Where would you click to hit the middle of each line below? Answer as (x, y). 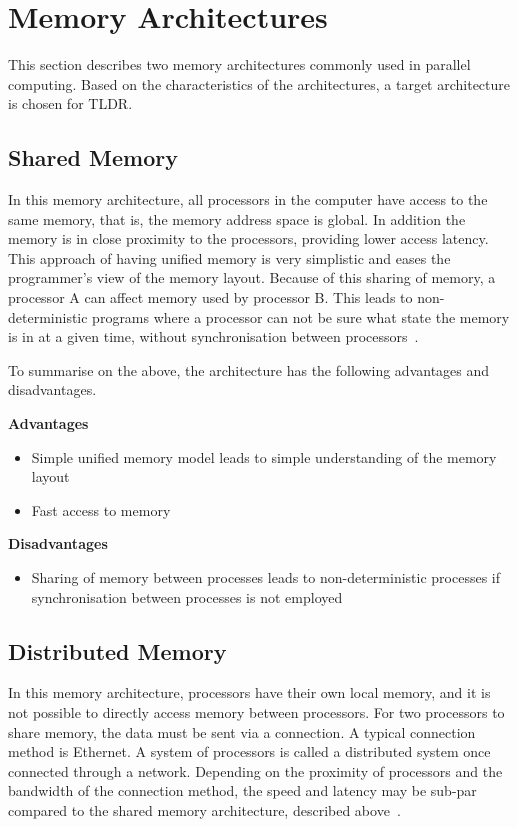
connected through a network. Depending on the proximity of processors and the (255, 770)
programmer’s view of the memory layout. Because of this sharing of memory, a (252, 277)
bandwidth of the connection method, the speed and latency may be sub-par (242, 790)
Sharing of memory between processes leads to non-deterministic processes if (265, 577)
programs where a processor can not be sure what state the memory (301, 316)
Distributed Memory (117, 650)
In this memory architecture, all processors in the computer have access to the (248, 199)
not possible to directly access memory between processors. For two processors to (256, 712)
